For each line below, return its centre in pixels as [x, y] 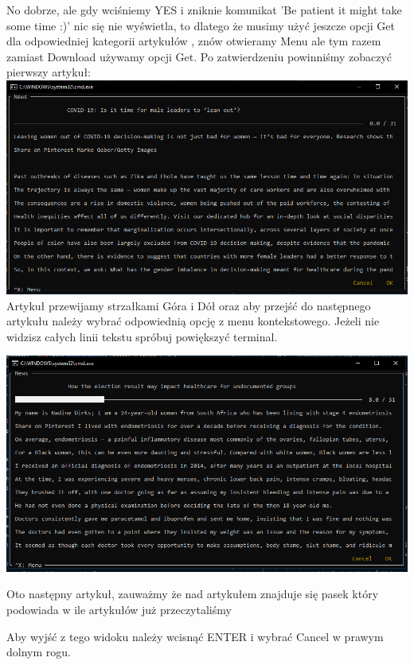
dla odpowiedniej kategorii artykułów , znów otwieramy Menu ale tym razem [194, 41]
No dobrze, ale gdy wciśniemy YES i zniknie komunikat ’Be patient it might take [204, 10]
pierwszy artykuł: [49, 72]
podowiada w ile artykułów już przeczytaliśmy [119, 609]
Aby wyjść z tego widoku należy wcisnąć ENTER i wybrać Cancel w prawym [195, 636]
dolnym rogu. [39, 652]
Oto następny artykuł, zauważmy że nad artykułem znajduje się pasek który [193, 594]
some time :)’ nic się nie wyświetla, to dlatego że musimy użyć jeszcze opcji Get [201, 25]
